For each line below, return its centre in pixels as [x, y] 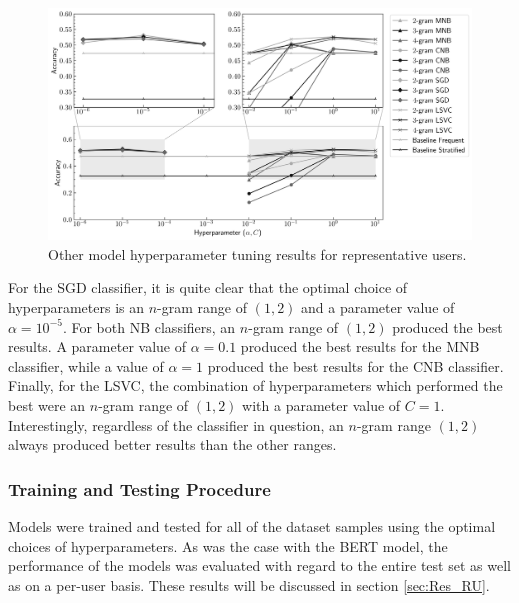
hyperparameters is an [76, 307]
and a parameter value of [378, 307]
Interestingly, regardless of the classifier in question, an [176, 424]
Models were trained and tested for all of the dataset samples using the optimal [252, 526]
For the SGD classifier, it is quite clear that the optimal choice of [208, 287]
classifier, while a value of [86, 365]
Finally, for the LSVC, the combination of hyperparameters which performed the [255, 385]
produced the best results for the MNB [360, 346]
